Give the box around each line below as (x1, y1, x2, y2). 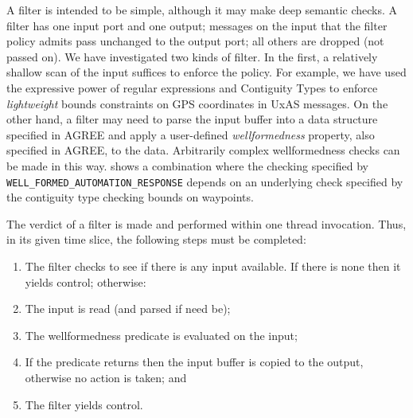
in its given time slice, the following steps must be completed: (6, 231, 306, 248)
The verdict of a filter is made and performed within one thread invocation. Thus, (6, 215, 407, 232)
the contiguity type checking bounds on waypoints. (6, 189, 254, 205)
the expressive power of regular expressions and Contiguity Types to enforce (6, 79, 378, 96)
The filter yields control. (25, 396, 143, 412)
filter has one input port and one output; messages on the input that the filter (6, 17, 388, 33)
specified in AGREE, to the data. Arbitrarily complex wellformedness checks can (6, 142, 400, 158)
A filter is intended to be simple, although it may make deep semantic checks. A (6, 2, 398, 18)
